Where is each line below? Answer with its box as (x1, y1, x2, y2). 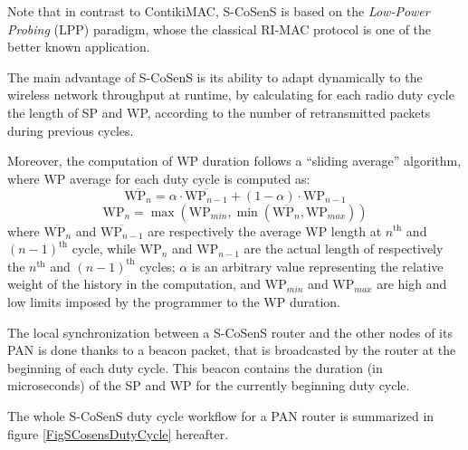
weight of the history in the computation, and (7, 274, 262, 293)
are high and (377, 274, 447, 293)
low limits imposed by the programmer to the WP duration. (7, 292, 341, 311)
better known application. (7, 37, 150, 56)
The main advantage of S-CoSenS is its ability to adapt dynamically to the (7, 67, 423, 86)
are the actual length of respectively (244, 239, 444, 258)
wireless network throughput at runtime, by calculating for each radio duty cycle (7, 85, 454, 104)
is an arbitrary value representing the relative (191, 256, 444, 275)
